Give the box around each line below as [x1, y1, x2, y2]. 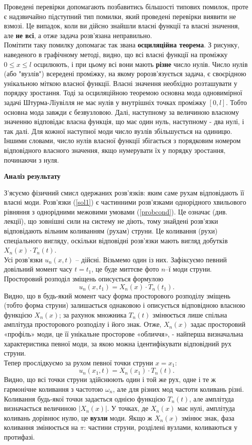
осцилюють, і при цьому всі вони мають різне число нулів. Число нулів [34, 59, 248, 69]
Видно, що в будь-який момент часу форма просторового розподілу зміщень [4, 290, 231, 300]
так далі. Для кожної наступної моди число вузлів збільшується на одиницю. [4, 126, 233, 136]
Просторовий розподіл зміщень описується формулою [4, 274, 164, 284]
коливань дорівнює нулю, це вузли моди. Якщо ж [4, 412, 153, 423]
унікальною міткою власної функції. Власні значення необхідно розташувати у [4, 78, 237, 88]
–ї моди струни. [165, 264, 212, 274]
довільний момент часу [4, 264, 73, 274]
